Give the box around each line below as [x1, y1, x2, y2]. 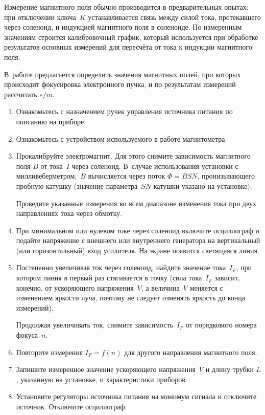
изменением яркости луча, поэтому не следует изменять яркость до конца [16, 292, 245, 303]
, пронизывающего [197, 170, 255, 181]
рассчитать [4, 89, 37, 99]
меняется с [189, 282, 223, 293]
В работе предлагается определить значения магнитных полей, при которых [4, 69, 241, 79]
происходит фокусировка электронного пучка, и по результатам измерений [4, 79, 236, 90]
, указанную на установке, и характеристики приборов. [16, 374, 187, 384]
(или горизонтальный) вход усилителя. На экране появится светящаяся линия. [16, 245, 259, 255]
